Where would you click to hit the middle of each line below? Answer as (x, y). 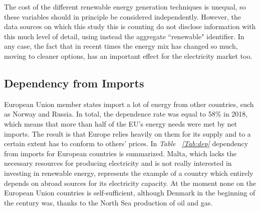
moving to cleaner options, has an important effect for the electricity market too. (128, 56)
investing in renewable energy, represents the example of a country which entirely (129, 173)
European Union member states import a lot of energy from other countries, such (129, 104)
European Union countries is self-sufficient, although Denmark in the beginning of (130, 193)
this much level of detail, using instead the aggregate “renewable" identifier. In (124, 36)
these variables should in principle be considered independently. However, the (122, 16)
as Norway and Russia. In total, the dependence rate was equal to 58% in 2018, (126, 114)
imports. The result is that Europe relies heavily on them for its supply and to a (127, 133)
